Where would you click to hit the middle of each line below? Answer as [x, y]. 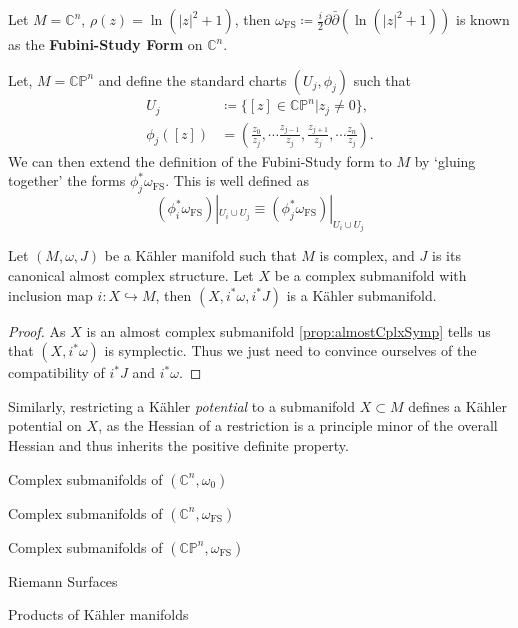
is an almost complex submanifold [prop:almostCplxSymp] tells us [288, 330]
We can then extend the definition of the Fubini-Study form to [200, 160]
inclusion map [50, 294]
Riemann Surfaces [63, 580]
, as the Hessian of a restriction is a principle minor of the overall [298, 425]
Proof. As [37, 330]
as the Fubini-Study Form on [105, 44]
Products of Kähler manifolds [98, 614]
